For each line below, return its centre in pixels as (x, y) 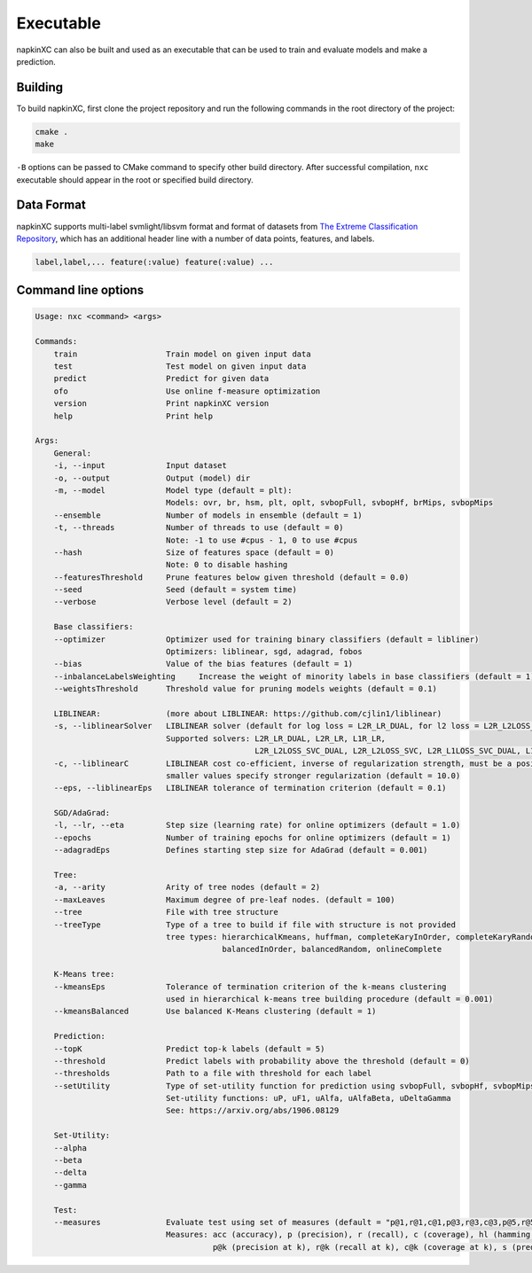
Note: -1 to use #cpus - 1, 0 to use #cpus (262, 540)
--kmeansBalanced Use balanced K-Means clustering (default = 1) (215, 1011)
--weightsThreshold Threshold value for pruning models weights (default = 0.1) (246, 689)
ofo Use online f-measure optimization (187, 391)
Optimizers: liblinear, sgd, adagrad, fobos (264, 652)
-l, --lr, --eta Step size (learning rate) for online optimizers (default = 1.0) (257, 825)
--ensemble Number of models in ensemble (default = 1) (208, 515)
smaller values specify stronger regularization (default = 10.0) (313, 775)
